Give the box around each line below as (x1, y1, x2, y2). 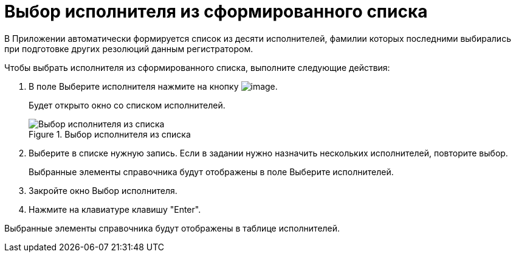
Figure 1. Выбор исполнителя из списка (29, 128, 191, 139)
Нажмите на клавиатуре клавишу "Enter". (29, 204, 201, 215)
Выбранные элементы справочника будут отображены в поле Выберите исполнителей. (29, 166, 394, 177)
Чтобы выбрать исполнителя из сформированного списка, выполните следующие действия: (4, 62, 390, 73)
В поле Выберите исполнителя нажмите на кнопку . (29, 81, 278, 92)
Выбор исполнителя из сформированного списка (4, 1, 428, 22)
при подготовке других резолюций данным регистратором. (4, 43, 253, 54)
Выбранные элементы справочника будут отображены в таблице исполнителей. (4, 222, 340, 233)
